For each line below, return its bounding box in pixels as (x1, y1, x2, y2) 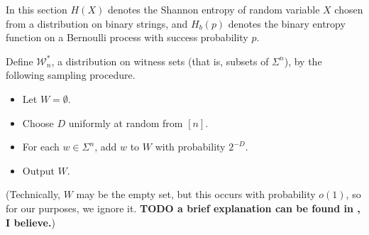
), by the (284, 53, 322, 68)
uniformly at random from (68, 115, 183, 130)
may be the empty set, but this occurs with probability (76, 187, 316, 202)
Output (22, 163, 55, 177)
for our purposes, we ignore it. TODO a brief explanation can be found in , (6, 200, 360, 215)
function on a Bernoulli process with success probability (6, 30, 248, 45)
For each (22, 139, 60, 154)
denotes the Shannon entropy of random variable (107, 2, 320, 16)
